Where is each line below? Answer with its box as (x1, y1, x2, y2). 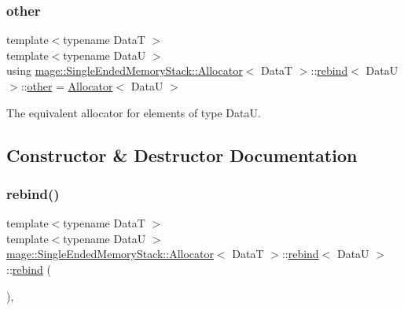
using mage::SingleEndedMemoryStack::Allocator (6, 62, 243, 79)
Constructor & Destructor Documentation (6, 142, 358, 167)
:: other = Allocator (20, 78, 113, 94)
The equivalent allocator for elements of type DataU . (6, 104, 261, 120)
